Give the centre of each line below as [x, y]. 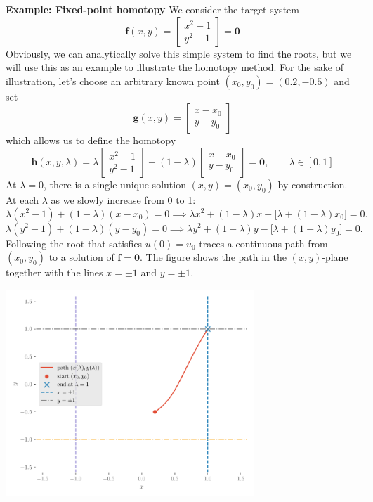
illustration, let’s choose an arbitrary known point [113, 81]
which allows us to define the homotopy [91, 140]
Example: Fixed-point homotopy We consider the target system [152, 9]
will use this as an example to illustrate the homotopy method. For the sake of [175, 67]
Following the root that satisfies [74, 243]
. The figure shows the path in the [213, 257]
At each [22, 199]
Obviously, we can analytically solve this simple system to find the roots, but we [179, 53]
